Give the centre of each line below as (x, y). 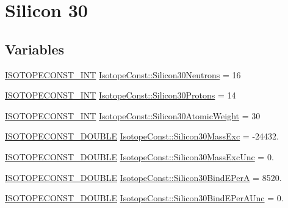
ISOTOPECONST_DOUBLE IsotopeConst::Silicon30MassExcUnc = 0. (139, 156)
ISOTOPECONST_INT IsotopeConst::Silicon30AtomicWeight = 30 (133, 115)
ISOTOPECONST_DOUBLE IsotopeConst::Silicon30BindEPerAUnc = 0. (144, 198)
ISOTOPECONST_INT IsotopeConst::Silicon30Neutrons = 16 (123, 74)
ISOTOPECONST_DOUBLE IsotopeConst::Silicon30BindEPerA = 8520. (143, 177)
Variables (35, 49)
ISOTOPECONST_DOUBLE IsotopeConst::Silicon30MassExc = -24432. (142, 136)
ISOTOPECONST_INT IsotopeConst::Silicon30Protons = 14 (121, 95)
